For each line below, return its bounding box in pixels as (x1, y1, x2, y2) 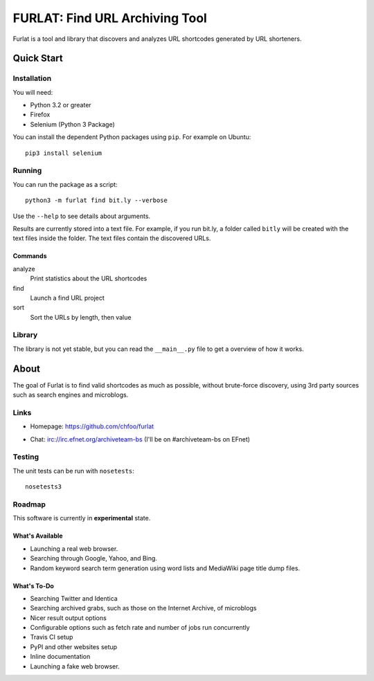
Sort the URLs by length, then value (30, 313, 132, 321)
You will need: (12, 88, 53, 96)
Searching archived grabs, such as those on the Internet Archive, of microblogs (30, 604, 257, 612)
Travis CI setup (30, 633, 73, 642)
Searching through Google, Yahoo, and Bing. (30, 554, 157, 563)
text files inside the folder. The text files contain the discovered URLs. (12, 234, 211, 242)
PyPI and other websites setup (30, 642, 118, 651)
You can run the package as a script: (12, 180, 118, 188)
